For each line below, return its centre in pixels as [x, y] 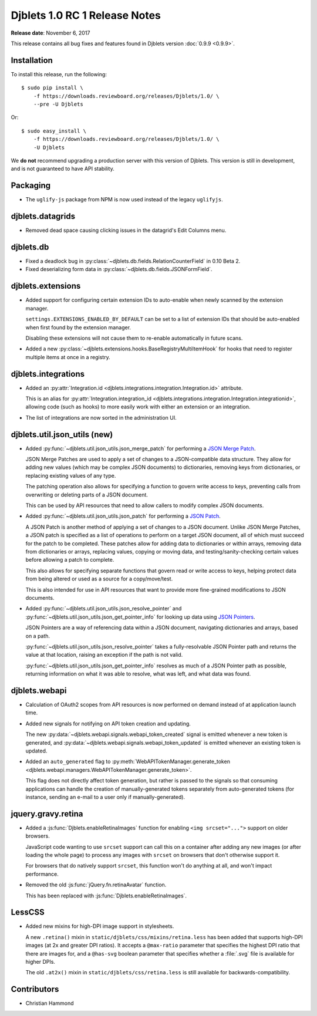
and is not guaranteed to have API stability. [63, 169]
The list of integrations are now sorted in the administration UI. [101, 417]
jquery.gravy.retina [47, 814]
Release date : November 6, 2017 [50, 33]
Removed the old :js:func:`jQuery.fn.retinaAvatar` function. [96, 885]
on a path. [38, 636]
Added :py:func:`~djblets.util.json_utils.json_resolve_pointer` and [104, 609]
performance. [42, 874]
